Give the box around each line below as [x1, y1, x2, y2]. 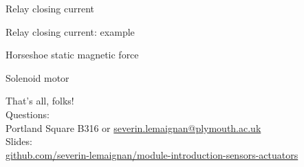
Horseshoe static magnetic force [6, 47, 139, 62]
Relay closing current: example [6, 24, 135, 38]
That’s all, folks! [6, 93, 74, 108]
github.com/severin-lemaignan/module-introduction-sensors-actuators [6, 147, 298, 162]
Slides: [6, 134, 32, 148]
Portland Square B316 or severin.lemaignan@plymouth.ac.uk [6, 120, 261, 135]
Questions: [6, 107, 50, 121]
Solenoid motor [6, 70, 69, 85]
